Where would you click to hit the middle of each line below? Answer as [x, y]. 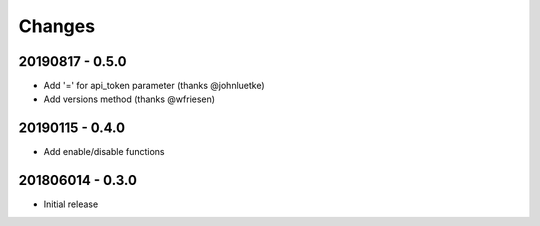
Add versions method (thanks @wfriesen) [129, 99]
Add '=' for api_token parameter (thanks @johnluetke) [154, 86]
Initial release [71, 204]
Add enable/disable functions [104, 152]
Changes [56, 26]
